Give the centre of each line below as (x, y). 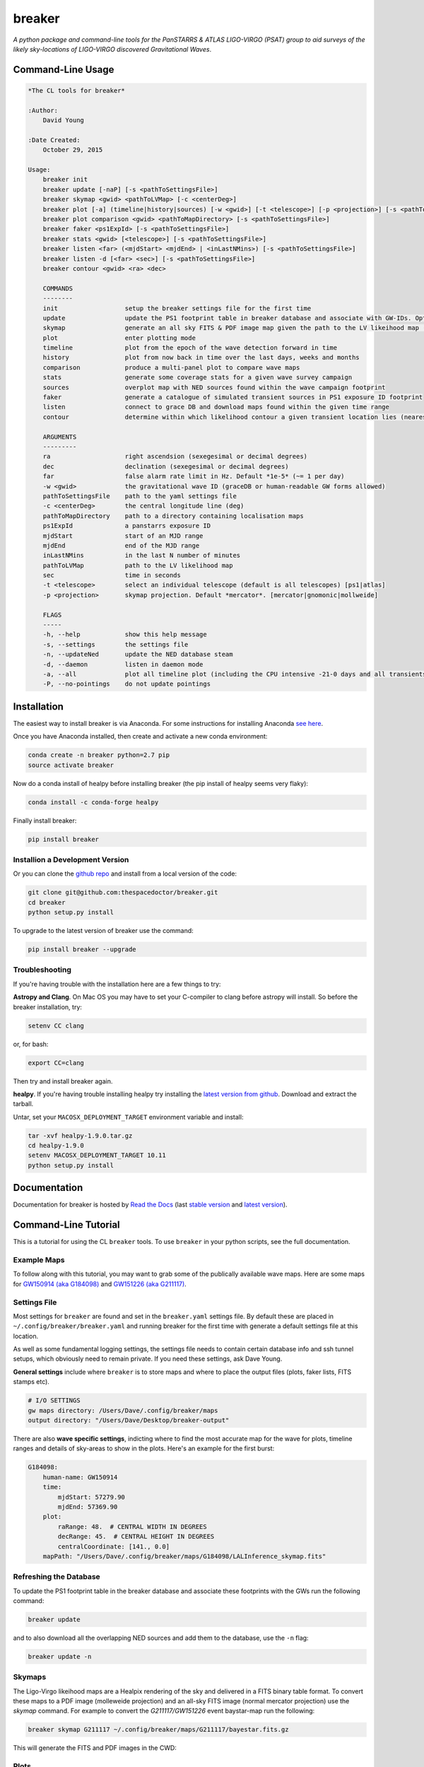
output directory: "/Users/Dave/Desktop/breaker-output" (129, 1420)
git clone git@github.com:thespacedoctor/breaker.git (123, 893)
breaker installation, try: (48, 1006)
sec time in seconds (112, 575)
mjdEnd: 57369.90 (88, 1507)
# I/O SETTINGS (54, 1401)
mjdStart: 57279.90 (91, 1497)
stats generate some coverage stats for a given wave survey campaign (198, 377)
